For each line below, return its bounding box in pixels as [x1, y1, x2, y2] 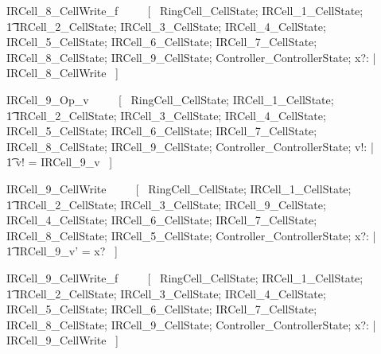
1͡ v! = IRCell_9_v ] [6, 154, 113, 170]
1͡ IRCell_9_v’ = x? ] [6, 243, 118, 259]
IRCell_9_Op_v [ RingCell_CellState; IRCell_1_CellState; [6, 91, 334, 107]
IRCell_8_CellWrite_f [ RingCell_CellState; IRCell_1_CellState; [6, 2, 364, 18]
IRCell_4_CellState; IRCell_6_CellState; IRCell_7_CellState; [6, 212, 317, 228]
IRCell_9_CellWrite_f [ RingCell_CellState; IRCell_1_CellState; [6, 269, 364, 286]
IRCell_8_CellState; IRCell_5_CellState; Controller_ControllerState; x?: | [6, 227, 376, 243]
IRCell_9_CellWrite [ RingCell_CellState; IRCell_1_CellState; [6, 180, 352, 196]
